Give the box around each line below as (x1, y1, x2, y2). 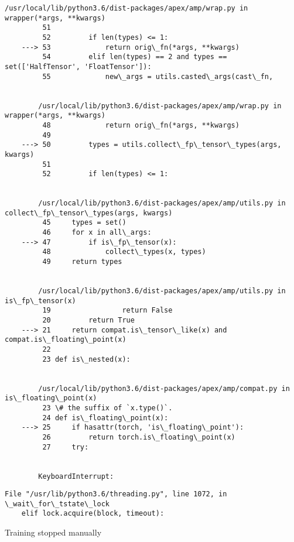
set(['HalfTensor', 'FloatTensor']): (5, 62, 152, 71)
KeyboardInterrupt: (38, 472, 114, 481)
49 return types (42, 258, 122, 266)
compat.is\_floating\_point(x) (5, 335, 127, 344)
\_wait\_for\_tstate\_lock (5, 499, 110, 508)
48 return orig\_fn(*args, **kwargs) (42, 121, 240, 129)
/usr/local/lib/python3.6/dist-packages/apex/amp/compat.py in (38, 384, 290, 393)
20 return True (42, 316, 135, 324)
